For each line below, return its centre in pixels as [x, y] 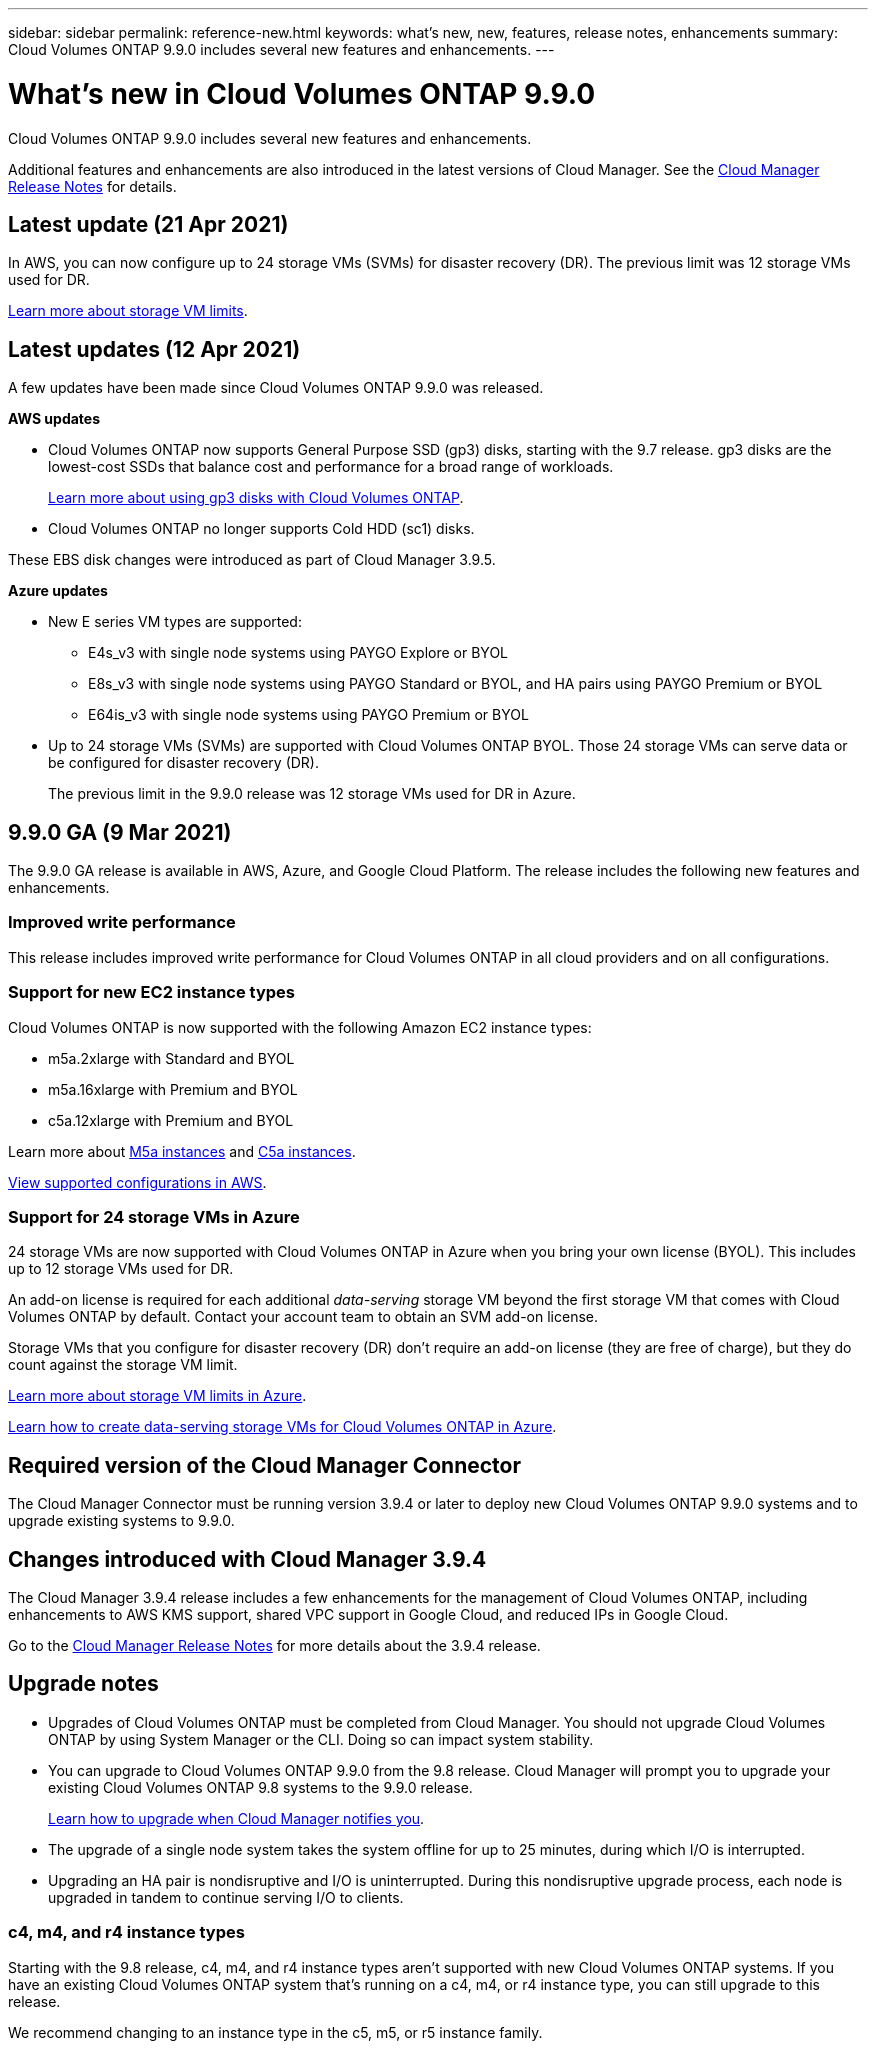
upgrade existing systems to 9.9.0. [121, 1521]
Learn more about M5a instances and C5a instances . [182, 1151]
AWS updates [54, 419]
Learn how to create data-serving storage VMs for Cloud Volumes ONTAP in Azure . [282, 1427]
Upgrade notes [83, 1684]
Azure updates [58, 591]
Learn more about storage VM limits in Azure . [157, 1396]
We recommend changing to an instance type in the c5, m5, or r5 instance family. [275, 2032]
